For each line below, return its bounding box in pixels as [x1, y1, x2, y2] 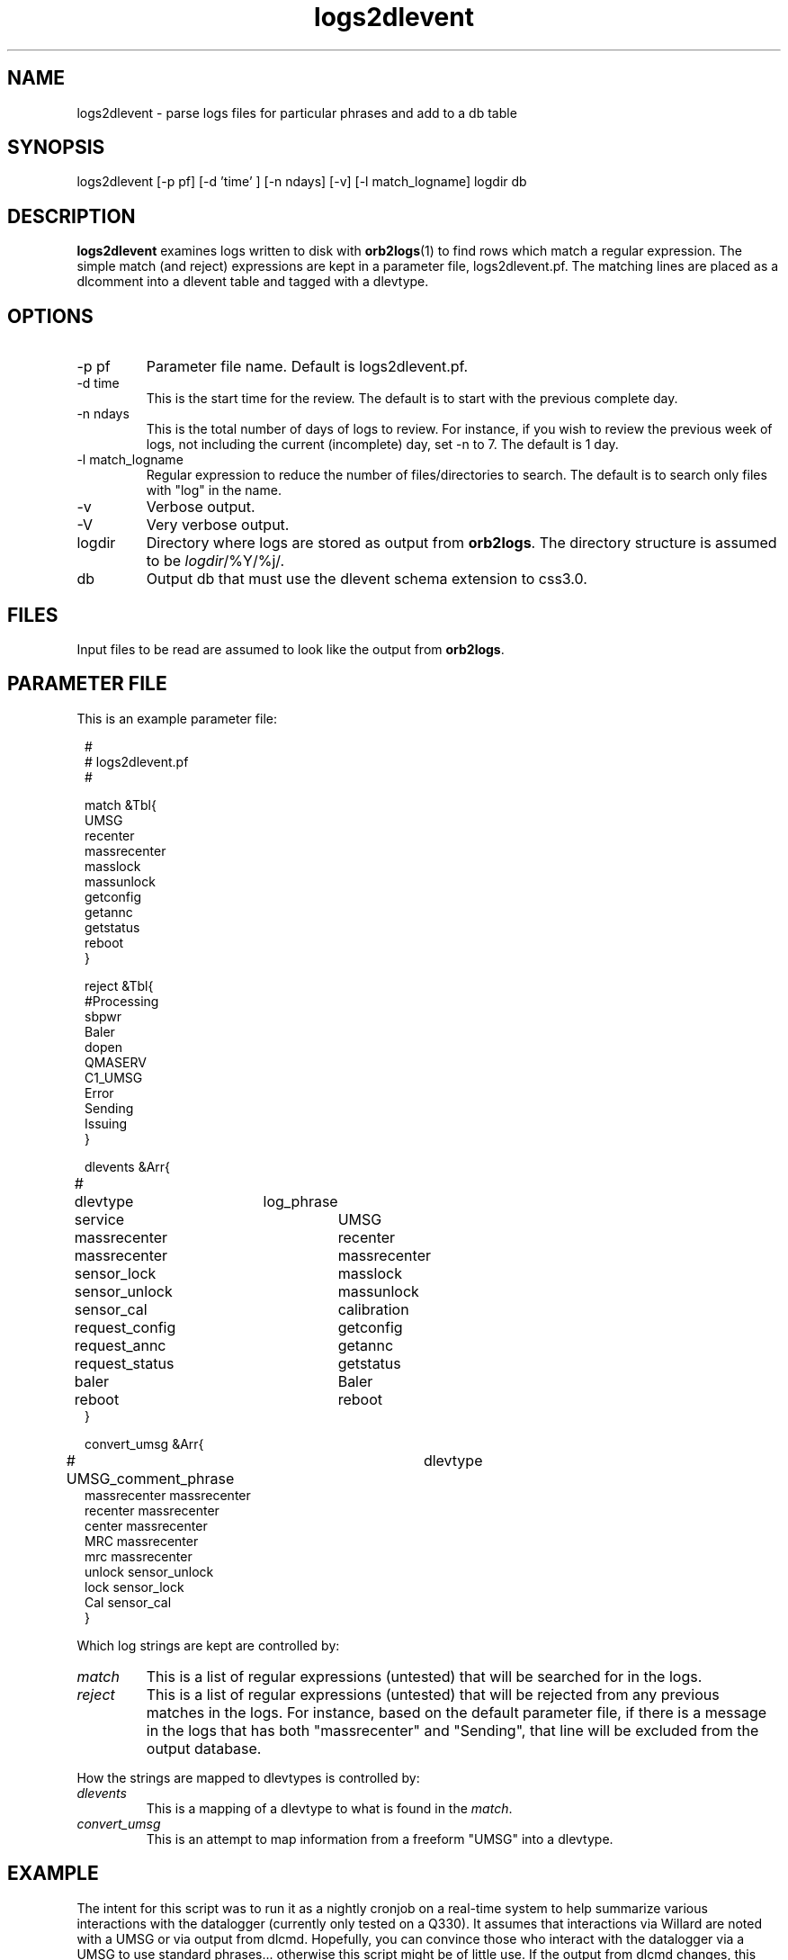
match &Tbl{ [85, 796, 157, 813]
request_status [74, 1353, 175, 1372]
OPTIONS [7, 304, 94, 328]
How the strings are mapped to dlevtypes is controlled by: [76, 1769, 420, 1785]
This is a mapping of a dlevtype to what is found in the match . [146, 1800, 513, 1816]
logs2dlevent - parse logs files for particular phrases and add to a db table [76, 104, 517, 121]
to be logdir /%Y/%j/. [146, 552, 285, 571]
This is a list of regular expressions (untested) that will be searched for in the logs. [146, 1667, 703, 1686]
